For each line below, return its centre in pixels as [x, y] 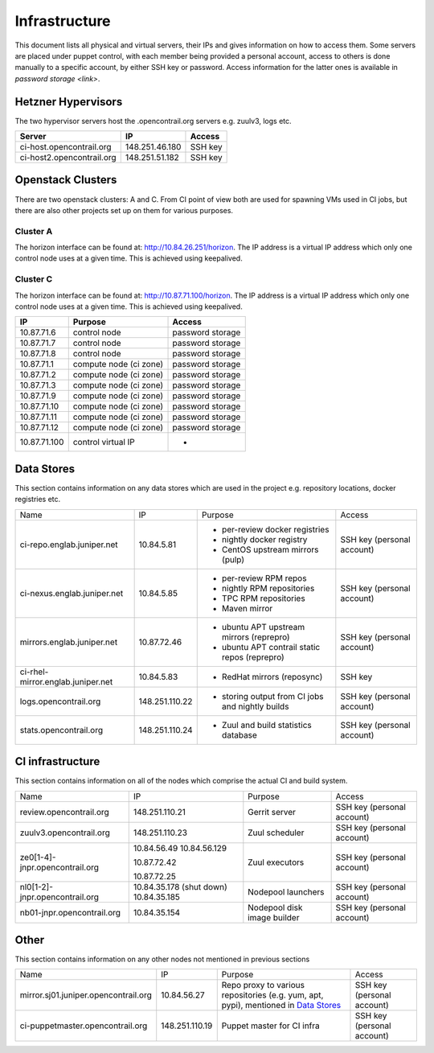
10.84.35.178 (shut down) [180, 886]
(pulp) [233, 559]
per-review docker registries [275, 529]
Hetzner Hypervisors [69, 102]
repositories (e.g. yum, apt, [272, 995]
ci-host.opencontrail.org [66, 147]
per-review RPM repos [264, 578]
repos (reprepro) [253, 657]
